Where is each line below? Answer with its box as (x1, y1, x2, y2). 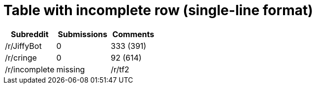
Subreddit (10, 29, 49, 39)
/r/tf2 (111, 64, 129, 74)
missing (56, 64, 85, 74)
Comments (112, 29, 155, 39)
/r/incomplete (5, 64, 55, 74)
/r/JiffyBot (5, 41, 42, 51)
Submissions (58, 29, 107, 39)
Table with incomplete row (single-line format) (3, 2, 313, 19)
